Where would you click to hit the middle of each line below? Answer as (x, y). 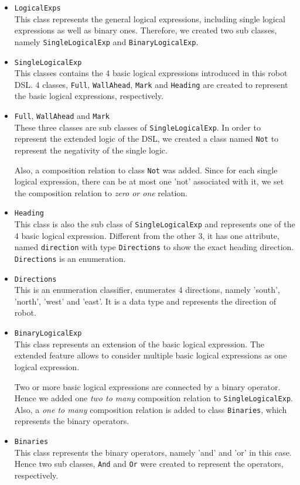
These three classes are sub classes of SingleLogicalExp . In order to (137, 127)
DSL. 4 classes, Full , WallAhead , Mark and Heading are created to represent (151, 84)
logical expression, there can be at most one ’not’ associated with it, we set (149, 181)
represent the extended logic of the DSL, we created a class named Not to (146, 139)
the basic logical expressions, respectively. (89, 96)
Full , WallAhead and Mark (62, 115)
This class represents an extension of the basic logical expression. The (139, 344)
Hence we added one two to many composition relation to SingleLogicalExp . (154, 398)
